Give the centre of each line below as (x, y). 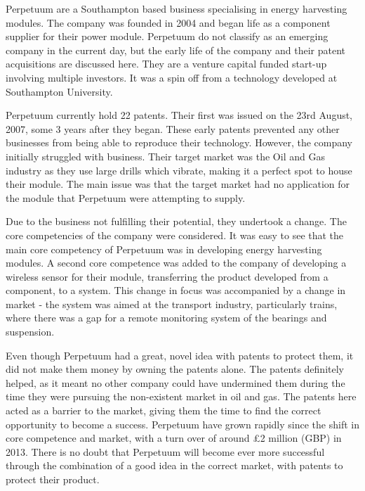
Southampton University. (59, 91)
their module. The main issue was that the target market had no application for (178, 184)
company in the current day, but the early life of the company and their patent (175, 50)
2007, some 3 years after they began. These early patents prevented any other (173, 128)
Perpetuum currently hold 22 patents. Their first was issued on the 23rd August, (179, 115)
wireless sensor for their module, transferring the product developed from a (167, 276)
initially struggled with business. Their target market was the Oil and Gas (165, 156)
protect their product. (53, 479)
